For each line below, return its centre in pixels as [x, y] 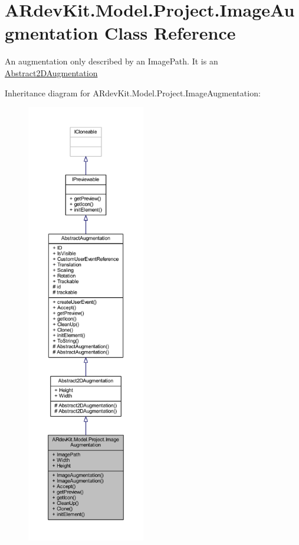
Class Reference [170, 33]
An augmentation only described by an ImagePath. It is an [111, 61]
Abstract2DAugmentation [51, 72]
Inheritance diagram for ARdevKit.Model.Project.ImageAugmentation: [133, 93]
